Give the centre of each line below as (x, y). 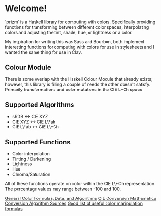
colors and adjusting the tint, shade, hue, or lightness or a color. (69, 32)
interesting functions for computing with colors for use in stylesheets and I (80, 47)
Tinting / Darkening (31, 159)
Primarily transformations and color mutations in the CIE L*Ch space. (74, 89)
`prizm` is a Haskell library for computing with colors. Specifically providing (80, 22)
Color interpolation (31, 154)
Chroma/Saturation (31, 174)
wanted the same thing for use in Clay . (44, 52)
